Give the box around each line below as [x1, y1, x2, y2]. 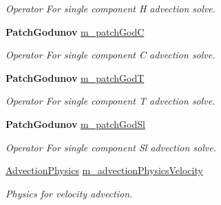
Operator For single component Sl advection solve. [6, 140, 216, 154]
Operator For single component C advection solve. [6, 47, 215, 62]
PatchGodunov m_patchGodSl [6, 116, 145, 131]
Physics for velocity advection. [6, 186, 133, 200]
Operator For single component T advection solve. [6, 94, 215, 108]
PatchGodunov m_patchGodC [6, 24, 145, 39]
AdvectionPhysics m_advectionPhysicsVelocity [6, 163, 203, 177]
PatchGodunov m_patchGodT [6, 70, 145, 85]
